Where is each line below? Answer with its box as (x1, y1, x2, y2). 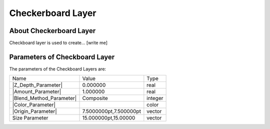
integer (146, 95, 163, 102)
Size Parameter (12, 114, 48, 121)
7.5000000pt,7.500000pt (82, 108, 141, 115)
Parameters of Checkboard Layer (9, 52, 115, 61)
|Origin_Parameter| (12, 108, 57, 115)
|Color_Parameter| (12, 101, 56, 108)
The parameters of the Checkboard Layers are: (9, 65, 106, 72)
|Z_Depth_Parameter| (12, 81, 62, 88)
